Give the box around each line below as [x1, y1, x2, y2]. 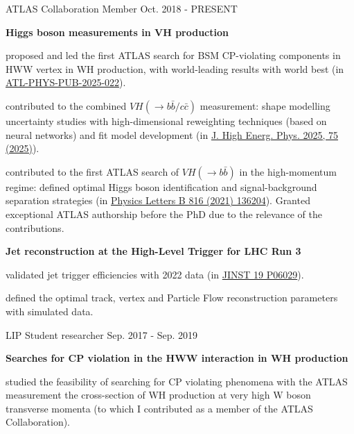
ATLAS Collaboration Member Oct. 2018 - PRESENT [6, 1, 238, 15]
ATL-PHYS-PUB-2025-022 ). [6, 75, 126, 90]
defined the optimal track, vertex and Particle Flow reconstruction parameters [6, 290, 338, 305]
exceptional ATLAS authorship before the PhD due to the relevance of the [6, 206, 322, 221]
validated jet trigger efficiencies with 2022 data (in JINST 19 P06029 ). [6, 267, 304, 281]
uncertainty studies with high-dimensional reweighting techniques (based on [6, 113, 327, 128]
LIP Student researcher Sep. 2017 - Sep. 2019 [6, 327, 198, 342]
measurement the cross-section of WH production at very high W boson [6, 387, 311, 402]
